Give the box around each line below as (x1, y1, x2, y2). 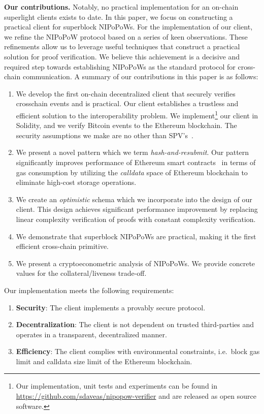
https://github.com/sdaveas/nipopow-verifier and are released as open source (16, 391, 256, 401)
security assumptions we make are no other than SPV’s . (16, 130, 193, 140)
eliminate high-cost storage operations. (16, 177, 137, 187)
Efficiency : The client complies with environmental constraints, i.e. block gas (16, 346, 260, 357)
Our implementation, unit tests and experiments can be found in (16, 380, 218, 391)
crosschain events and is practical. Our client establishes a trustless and (16, 98, 239, 109)
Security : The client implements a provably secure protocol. (16, 302, 206, 312)
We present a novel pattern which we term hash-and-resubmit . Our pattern (16, 147, 249, 157)
